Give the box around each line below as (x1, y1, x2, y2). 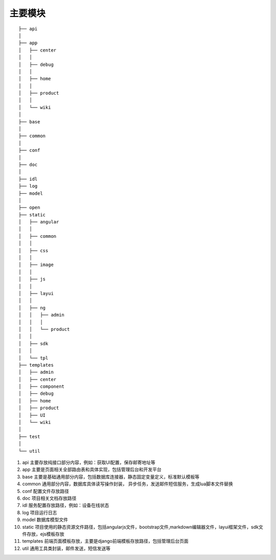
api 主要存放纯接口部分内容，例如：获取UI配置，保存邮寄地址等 (22, 459, 155, 465)
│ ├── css (18, 248, 49, 253)
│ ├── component (18, 384, 65, 390)
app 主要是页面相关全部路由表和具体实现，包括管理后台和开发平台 (22, 466, 162, 473)
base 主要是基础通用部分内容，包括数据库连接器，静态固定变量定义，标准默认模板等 (22, 474, 200, 480)
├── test (18, 434, 40, 439)
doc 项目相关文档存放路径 (22, 495, 77, 501)
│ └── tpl (18, 355, 49, 361)
